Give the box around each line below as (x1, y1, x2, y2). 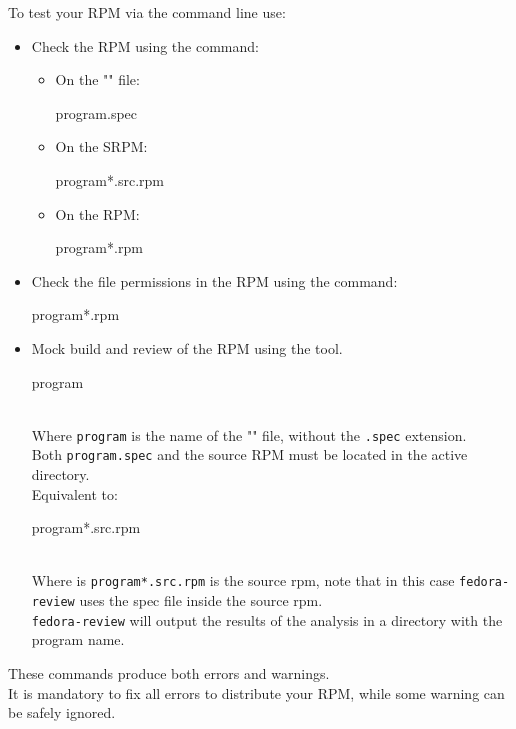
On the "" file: (55, 69, 140, 90)
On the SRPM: (55, 136, 148, 157)
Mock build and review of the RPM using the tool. (31, 337, 343, 358)
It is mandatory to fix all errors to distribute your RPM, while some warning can (8, 682, 505, 703)
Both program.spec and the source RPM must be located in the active (31, 444, 468, 465)
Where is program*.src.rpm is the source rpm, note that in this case (31, 570, 455, 591)
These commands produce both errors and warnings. (8, 662, 330, 683)
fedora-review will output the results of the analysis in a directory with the (31, 609, 503, 630)
